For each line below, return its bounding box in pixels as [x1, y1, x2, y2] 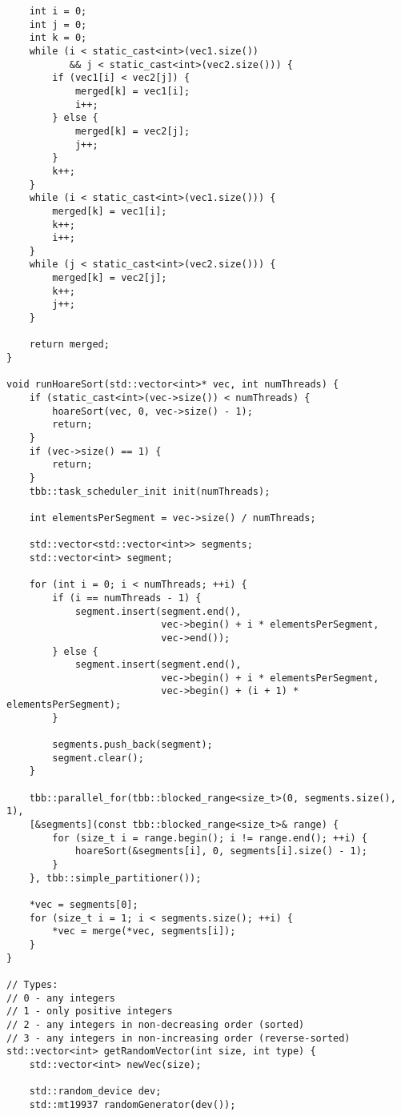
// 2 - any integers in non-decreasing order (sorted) [6, 1018, 305, 1030]
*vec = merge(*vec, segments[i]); [52, 925, 236, 937]
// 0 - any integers [6, 992, 116, 1004]
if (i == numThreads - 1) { [52, 592, 202, 604]
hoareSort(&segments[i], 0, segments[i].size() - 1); [74, 845, 368, 857]
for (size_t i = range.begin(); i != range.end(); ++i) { [52, 832, 368, 844]
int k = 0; [29, 32, 87, 44]
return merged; [29, 339, 110, 351]
